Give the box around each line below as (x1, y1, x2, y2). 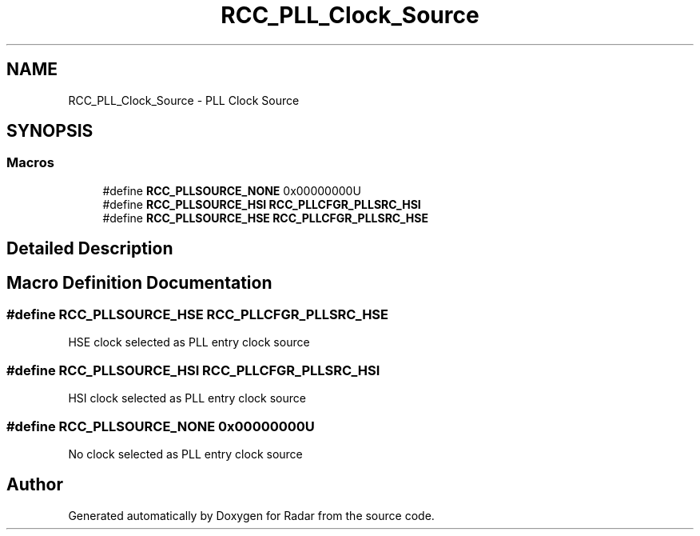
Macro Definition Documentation (6, 272, 272, 293)
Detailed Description (6, 238, 173, 259)
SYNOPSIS (6, 121, 93, 142)
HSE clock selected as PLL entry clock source (68, 335, 310, 350)
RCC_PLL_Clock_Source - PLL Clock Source (68, 93, 300, 107)
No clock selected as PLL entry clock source (68, 446, 303, 461)
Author (6, 474, 63, 495)
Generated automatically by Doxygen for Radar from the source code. (68, 508, 435, 522)
